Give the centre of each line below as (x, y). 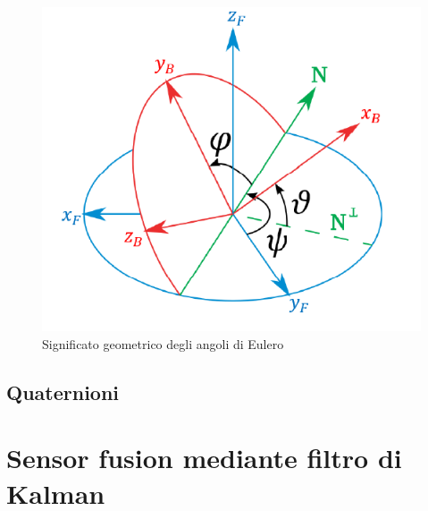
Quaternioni (63, 392)
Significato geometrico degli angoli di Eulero (163, 343)
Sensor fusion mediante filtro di (204, 458)
